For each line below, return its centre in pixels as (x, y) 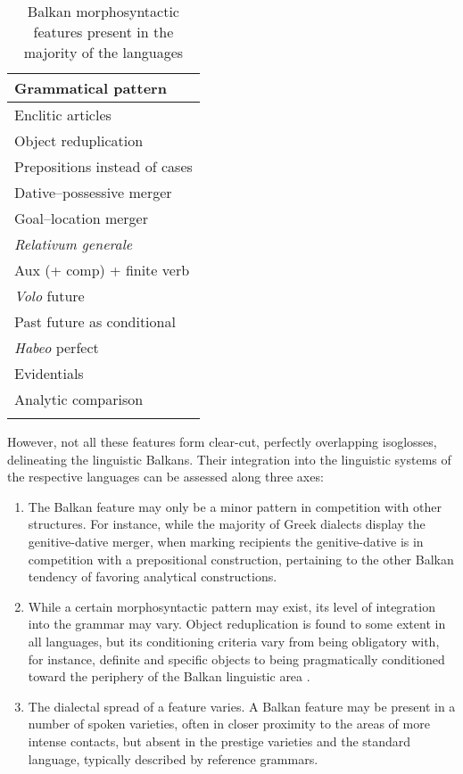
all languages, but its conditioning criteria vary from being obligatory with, (234, 641)
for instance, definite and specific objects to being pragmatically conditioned (236, 659)
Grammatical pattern (91, 88)
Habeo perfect (57, 347)
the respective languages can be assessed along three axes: (165, 477)
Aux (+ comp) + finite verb (102, 270)
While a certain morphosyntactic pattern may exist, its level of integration (231, 606)
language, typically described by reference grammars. (173, 758)
